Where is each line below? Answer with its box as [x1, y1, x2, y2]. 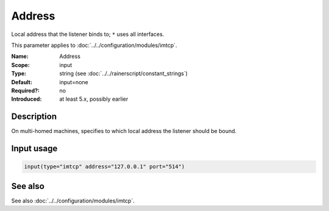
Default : [11, 78, 33, 85]
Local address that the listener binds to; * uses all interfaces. [11, 30, 164, 38]
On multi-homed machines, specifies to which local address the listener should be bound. [11, 127, 237, 135]
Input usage [11, 143, 58, 154]
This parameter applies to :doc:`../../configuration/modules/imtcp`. [11, 41, 177, 49]
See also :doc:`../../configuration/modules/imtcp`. [11, 197, 135, 204]
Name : [11, 52, 29, 60]
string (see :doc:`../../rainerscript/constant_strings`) [59, 70, 188, 77]
